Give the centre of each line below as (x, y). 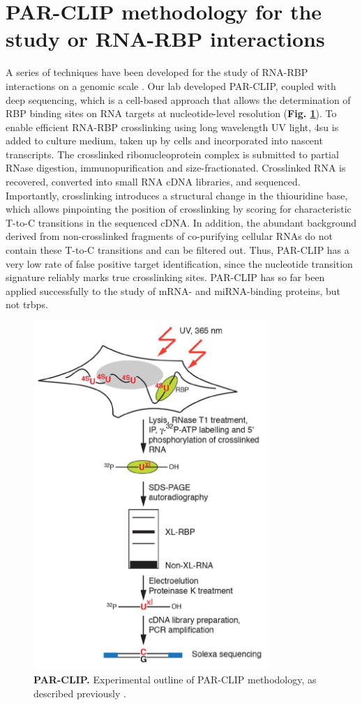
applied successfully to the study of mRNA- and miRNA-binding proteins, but (173, 290)
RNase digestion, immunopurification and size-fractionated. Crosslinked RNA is (176, 168)
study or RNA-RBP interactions (165, 39)
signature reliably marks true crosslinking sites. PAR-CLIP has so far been (165, 277)
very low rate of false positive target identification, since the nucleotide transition (179, 263)
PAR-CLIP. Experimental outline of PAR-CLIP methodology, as (175, 679)
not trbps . (27, 304)
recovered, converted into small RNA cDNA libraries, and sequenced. (153, 182)
